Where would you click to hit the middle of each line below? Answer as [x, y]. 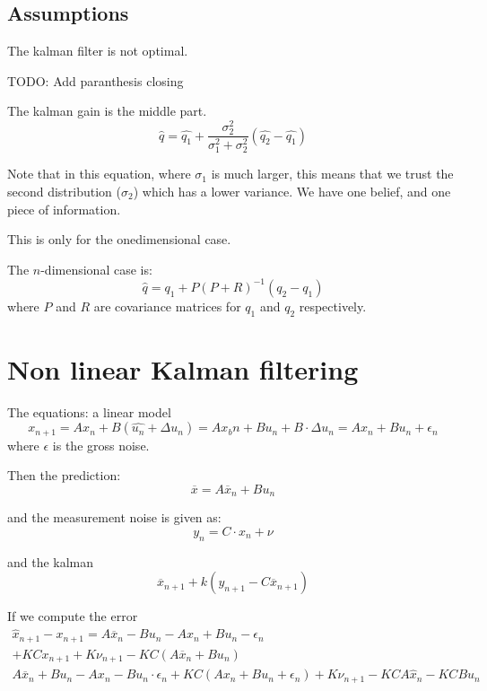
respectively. [333, 306]
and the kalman [51, 561]
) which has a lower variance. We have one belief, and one [292, 191]
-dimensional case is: [96, 269]
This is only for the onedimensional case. [119, 239]
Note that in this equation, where [99, 174]
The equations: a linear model [89, 411]
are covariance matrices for [167, 306]
